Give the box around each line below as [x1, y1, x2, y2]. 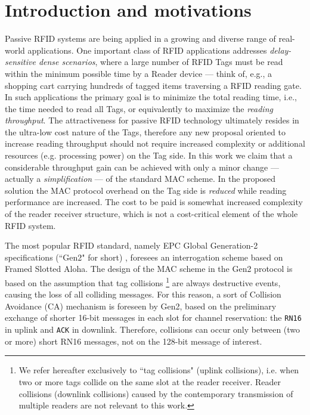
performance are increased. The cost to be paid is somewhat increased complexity [5, 196, 303, 208]
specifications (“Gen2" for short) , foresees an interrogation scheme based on [5, 250, 283, 263]
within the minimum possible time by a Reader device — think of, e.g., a [5, 67, 272, 79]
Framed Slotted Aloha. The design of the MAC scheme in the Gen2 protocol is [5, 262, 293, 275]
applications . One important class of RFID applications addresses [27, 44, 267, 56]
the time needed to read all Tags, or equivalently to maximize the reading [5, 102, 273, 114]
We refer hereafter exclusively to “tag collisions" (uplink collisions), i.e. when [18, 364, 299, 376]
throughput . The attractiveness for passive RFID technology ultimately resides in [5, 114, 299, 126]
